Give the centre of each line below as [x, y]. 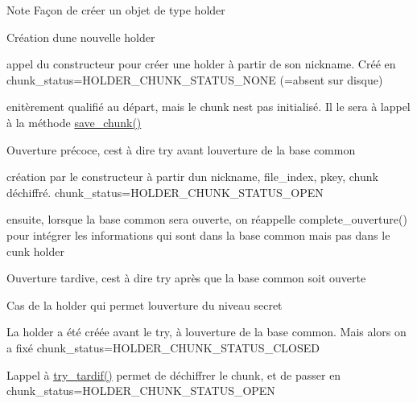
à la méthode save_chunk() [74, 122]
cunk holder [36, 251]
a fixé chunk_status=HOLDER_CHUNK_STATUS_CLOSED [163, 347]
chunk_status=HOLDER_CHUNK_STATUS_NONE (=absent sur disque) [195, 79]
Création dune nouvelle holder [81, 37]
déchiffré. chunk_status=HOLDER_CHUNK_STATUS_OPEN [165, 192]
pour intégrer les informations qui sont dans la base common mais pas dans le [198, 234]
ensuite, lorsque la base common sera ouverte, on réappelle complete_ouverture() [207, 219]
